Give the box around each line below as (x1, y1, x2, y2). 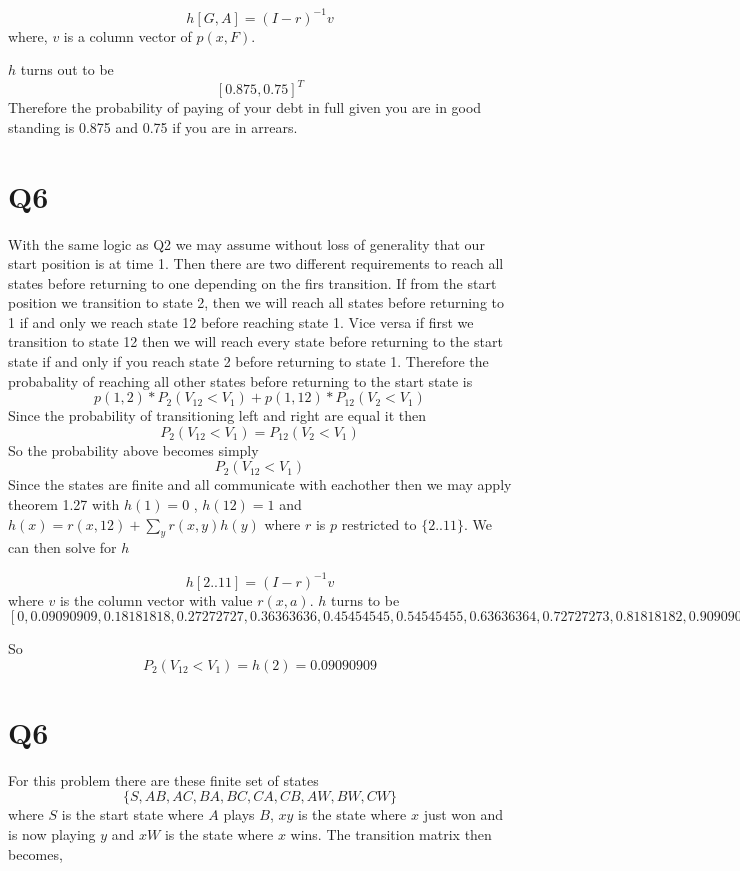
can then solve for (8, 537, 117, 558)
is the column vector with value (59, 589, 253, 610)
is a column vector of (63, 25, 192, 46)
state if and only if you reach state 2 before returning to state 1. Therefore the (8, 351, 489, 372)
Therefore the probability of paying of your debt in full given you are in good (8, 97, 482, 118)
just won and (423, 804, 504, 825)
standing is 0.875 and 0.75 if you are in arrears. (8, 116, 298, 137)
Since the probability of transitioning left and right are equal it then (8, 405, 426, 426)
